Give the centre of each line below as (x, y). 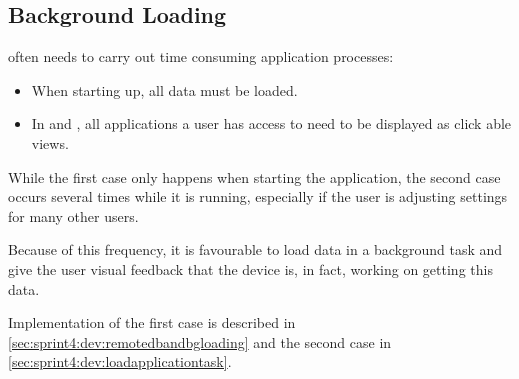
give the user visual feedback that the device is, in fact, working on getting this (250, 268)
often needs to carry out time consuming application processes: (201, 56)
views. (50, 142)
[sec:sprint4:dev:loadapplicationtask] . (120, 361)
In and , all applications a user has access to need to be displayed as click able (271, 123)
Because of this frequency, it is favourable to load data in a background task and (255, 249)
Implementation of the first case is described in (152, 322)
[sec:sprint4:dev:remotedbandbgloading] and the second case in (200, 341)
